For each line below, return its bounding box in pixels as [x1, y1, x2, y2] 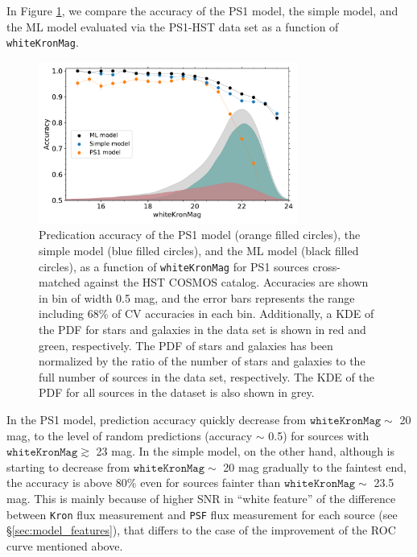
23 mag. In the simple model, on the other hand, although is [96, 443, 395, 460]
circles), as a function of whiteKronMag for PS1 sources [39, 258, 309, 274]
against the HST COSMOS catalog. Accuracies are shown [84, 274, 369, 291]
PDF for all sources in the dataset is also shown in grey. [39, 384, 315, 401]
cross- [312, 258, 341, 274]
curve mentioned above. [6, 537, 123, 554]
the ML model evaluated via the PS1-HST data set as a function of [6, 18, 339, 35]
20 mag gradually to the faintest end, [223, 458, 407, 475]
